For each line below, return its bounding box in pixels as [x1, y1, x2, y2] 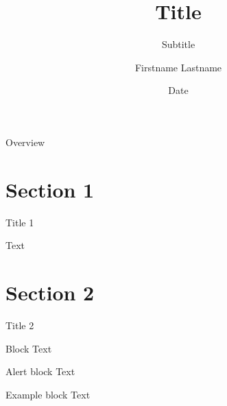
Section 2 [5, 278, 95, 306]
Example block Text [5, 387, 91, 401]
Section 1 [5, 175, 95, 203]
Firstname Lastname [134, 60, 222, 74]
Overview [5, 134, 45, 149]
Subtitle [161, 37, 195, 51]
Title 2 [5, 318, 34, 332]
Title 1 [5, 215, 34, 229]
